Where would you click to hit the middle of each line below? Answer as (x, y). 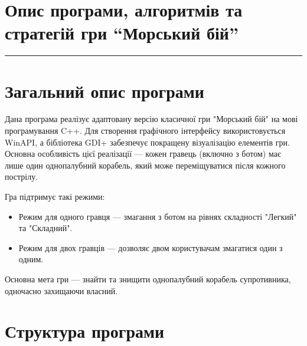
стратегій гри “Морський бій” (122, 33)
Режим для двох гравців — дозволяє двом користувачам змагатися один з (151, 247)
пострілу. (22, 177)
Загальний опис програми (104, 90)
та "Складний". (45, 228)
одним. (31, 259)
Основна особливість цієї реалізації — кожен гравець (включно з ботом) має (143, 154)
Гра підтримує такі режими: (55, 196)
